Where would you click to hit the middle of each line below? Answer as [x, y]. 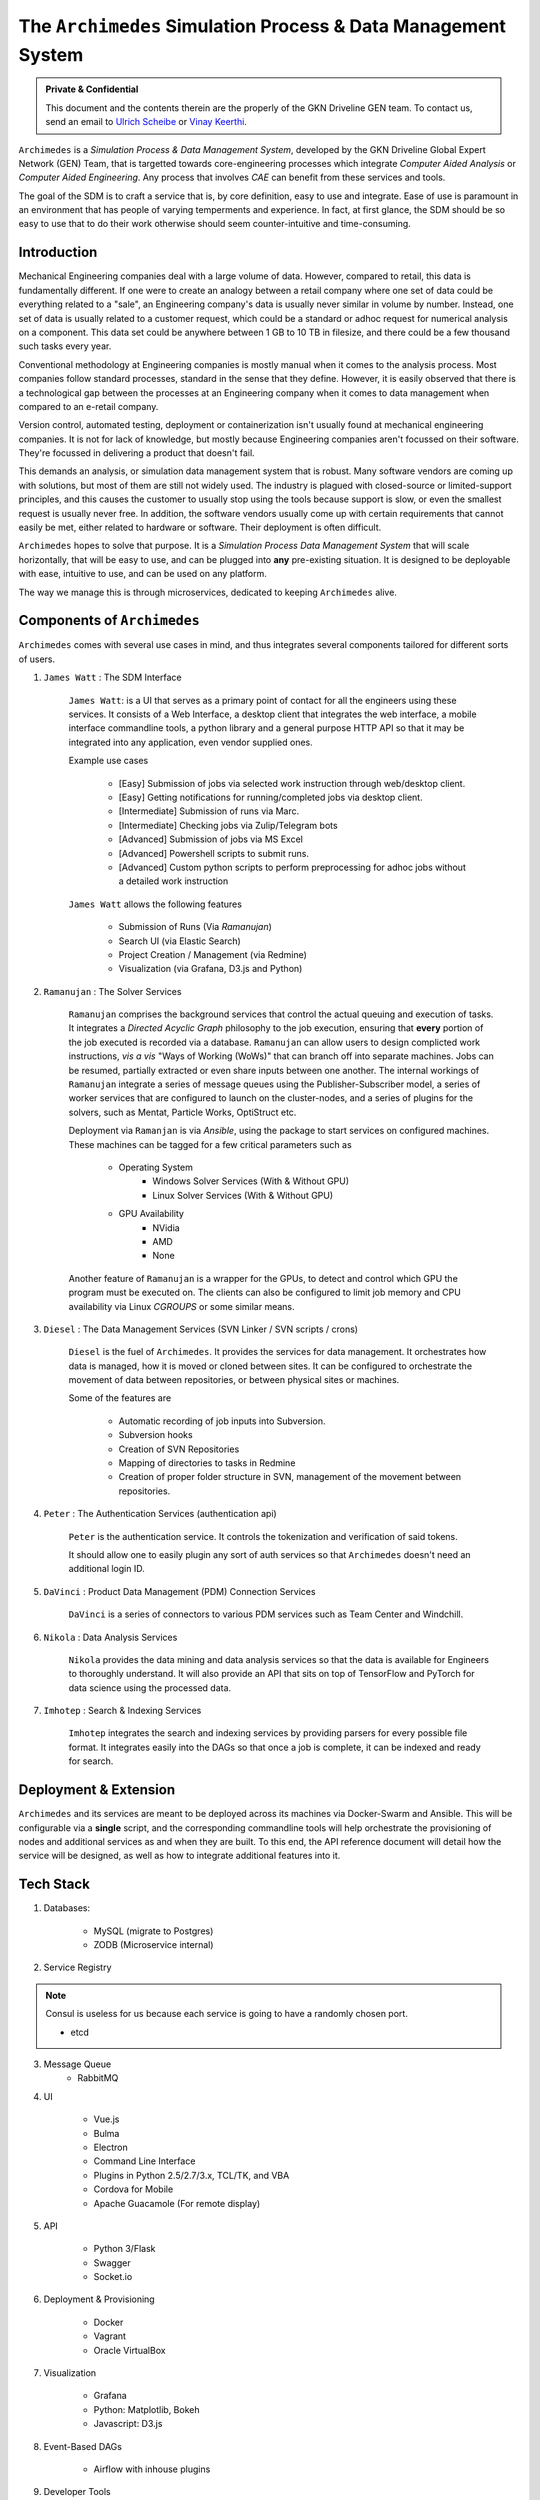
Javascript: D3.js [128, 2424]
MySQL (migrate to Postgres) [153, 1931]
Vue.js [106, 2119]
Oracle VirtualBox [129, 2350]
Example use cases [108, 761]
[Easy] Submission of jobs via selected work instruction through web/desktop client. [292, 783]
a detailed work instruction [173, 881]
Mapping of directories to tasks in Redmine [207, 1463]
